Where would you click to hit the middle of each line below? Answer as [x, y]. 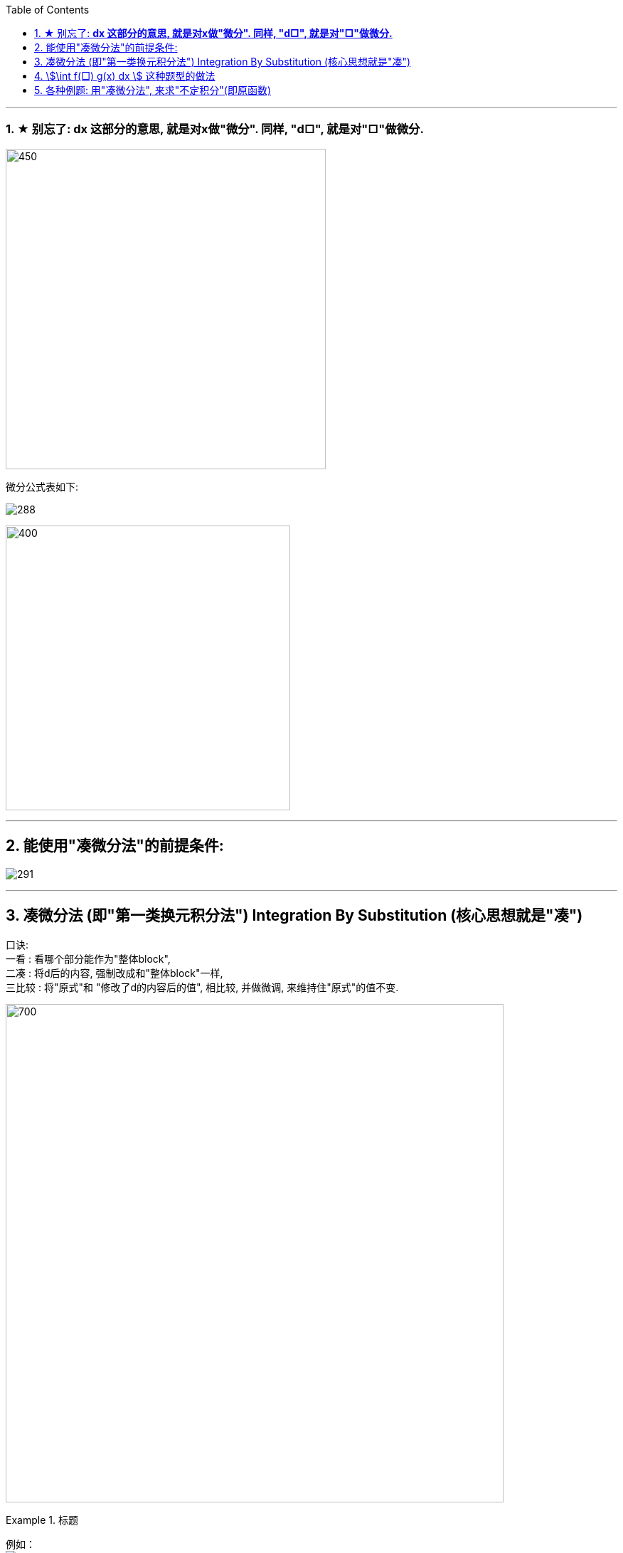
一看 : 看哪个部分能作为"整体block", [88, 959]
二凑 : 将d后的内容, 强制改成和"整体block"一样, [115, 973]
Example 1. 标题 [42, 1520]
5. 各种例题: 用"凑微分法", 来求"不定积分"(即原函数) [153, 90]
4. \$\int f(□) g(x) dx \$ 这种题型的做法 [125, 76]
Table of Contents [48, 10]
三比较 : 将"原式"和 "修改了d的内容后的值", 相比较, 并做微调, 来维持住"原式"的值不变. [202, 988]
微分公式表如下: [42, 486]
